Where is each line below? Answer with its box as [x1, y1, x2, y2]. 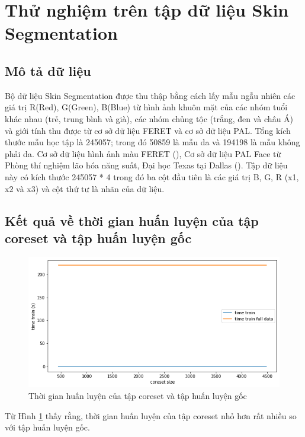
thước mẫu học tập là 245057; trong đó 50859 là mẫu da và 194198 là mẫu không [5, 136, 300, 148]
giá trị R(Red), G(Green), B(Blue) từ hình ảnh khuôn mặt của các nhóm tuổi [5, 101, 288, 113]
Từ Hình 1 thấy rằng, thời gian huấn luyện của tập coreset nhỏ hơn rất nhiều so [5, 409, 297, 422]
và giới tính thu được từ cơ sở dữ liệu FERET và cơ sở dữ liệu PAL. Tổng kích [5, 124, 291, 136]
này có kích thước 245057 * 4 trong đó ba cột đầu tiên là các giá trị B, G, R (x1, [5, 170, 299, 183]
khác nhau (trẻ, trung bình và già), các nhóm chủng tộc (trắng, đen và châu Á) [5, 112, 294, 125]
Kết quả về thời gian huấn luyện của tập [5, 211, 259, 229]
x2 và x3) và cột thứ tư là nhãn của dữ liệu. [5, 182, 165, 194]
